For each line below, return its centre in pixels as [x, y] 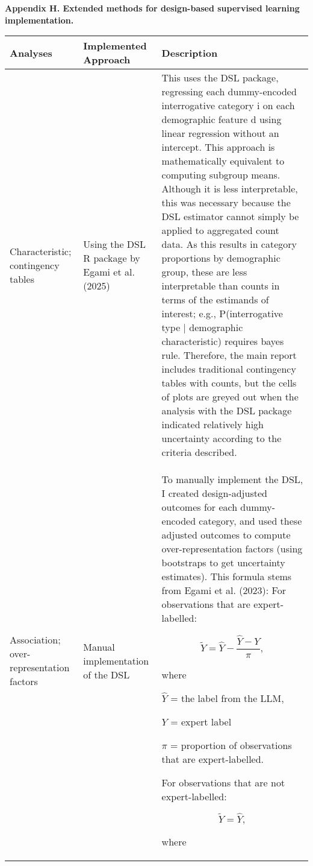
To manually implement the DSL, [232, 479]
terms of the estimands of [215, 300]
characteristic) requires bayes [223, 341]
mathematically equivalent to [223, 161]
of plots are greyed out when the [230, 397]
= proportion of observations [231, 745]
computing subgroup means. [221, 175]
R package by [112, 258]
